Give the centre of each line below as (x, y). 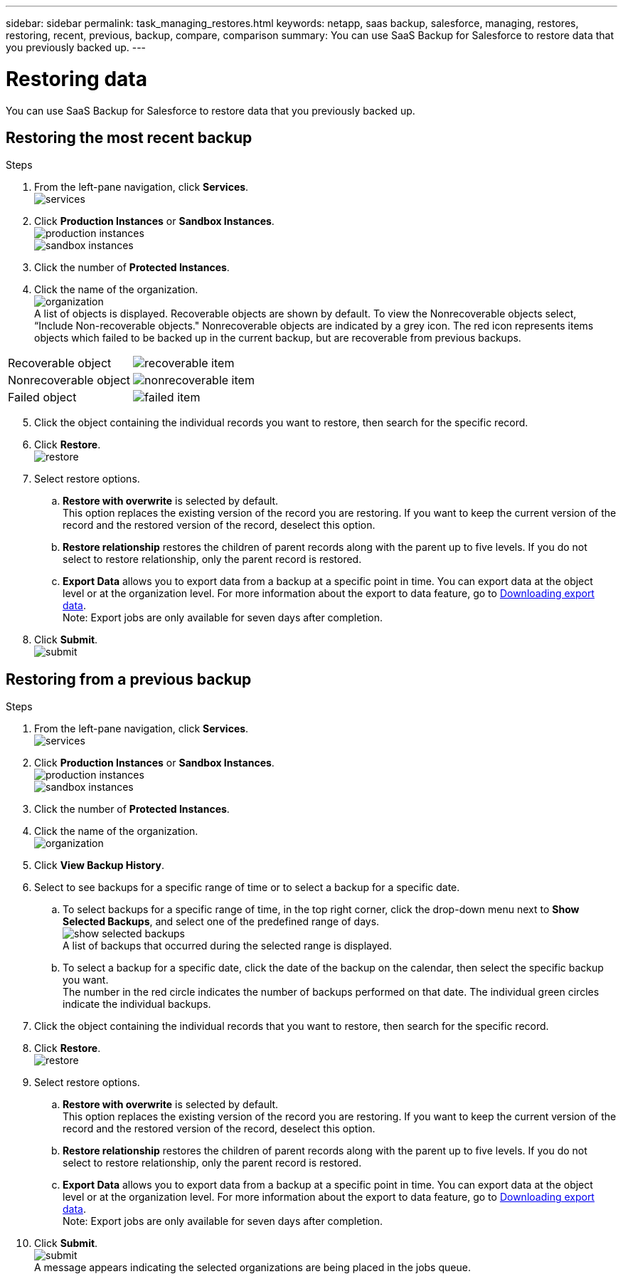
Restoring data (76, 79)
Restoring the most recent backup (129, 137)
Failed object (42, 398)
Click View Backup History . (99, 865)
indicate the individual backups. (137, 1004)
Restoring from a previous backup (129, 679)
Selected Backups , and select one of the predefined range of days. (221, 922)
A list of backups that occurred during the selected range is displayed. (228, 946)
